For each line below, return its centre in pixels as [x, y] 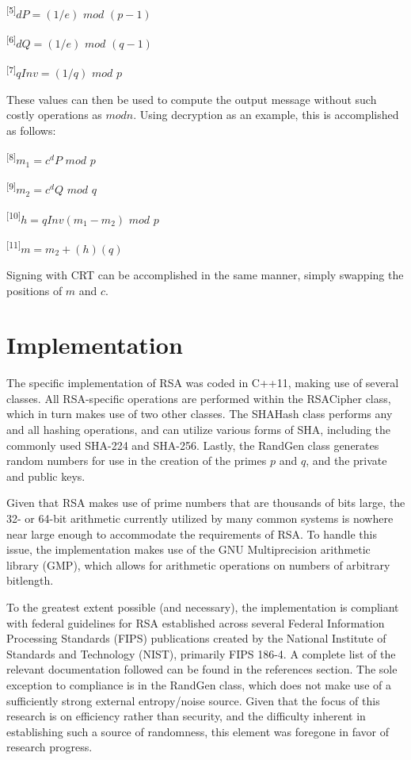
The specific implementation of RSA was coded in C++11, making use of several [203, 383]
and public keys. [46, 476]
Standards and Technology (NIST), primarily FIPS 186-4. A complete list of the [201, 653]
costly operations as [54, 115]
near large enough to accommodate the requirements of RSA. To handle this [192, 534]
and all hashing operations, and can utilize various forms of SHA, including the [199, 430]
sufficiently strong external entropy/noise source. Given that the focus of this [193, 700]
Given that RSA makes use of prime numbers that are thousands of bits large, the [206, 503]
